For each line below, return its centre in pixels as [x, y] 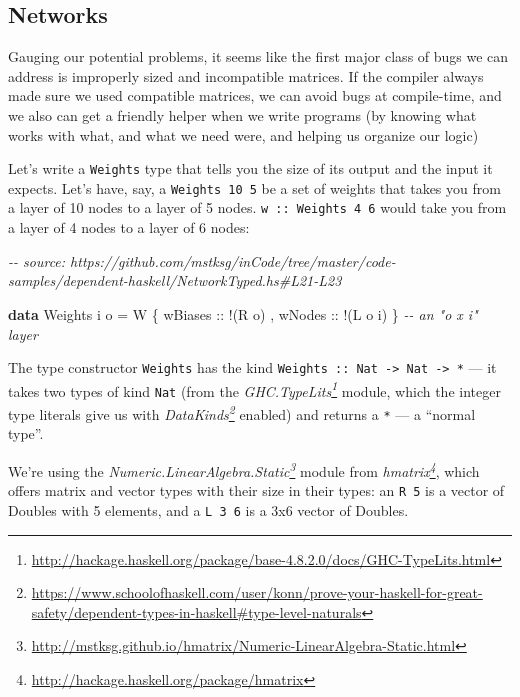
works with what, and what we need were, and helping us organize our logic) [243, 134]
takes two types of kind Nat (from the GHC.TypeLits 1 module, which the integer [254, 389]
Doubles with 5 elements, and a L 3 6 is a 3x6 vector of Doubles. [208, 509]
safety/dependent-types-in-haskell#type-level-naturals [196, 611]
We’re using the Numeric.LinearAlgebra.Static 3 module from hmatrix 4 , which [244, 469]
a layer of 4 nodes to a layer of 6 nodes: [129, 227]
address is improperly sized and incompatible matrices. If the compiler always [246, 75]
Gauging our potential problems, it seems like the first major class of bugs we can [258, 56]
